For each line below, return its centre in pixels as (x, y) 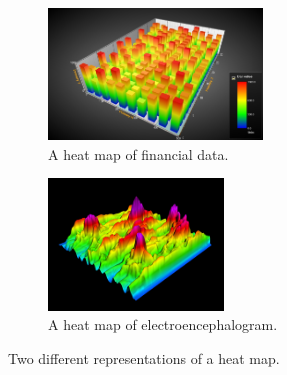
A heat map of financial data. (138, 153)
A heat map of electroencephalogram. (163, 324)
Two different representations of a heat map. (144, 357)
